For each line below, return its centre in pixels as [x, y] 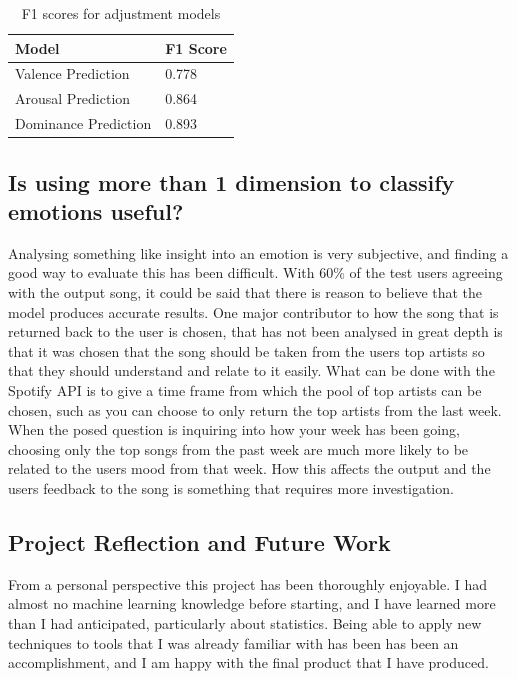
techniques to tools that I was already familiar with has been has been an [233, 642]
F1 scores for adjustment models [121, 13]
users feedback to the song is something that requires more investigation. [231, 487]
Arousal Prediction [73, 98]
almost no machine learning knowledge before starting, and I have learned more [252, 603]
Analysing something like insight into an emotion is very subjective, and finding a [258, 252]
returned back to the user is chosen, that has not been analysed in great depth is [255, 331]
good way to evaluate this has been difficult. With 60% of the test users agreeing [255, 272]
